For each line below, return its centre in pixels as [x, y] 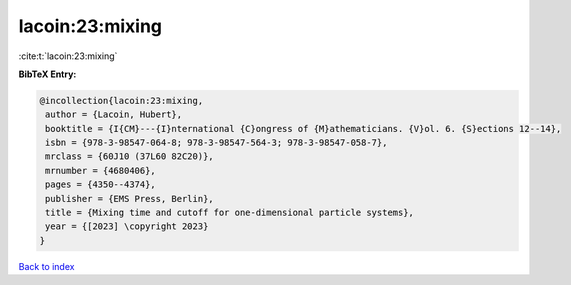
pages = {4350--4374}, [101, 184]
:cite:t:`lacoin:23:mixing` [68, 56]
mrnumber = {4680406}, [101, 170]
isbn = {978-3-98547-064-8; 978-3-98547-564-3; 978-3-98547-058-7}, [216, 143]
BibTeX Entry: [47, 74]
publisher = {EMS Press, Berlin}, [129, 198]
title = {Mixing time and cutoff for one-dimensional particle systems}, [230, 213]
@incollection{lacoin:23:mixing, [121, 100]
